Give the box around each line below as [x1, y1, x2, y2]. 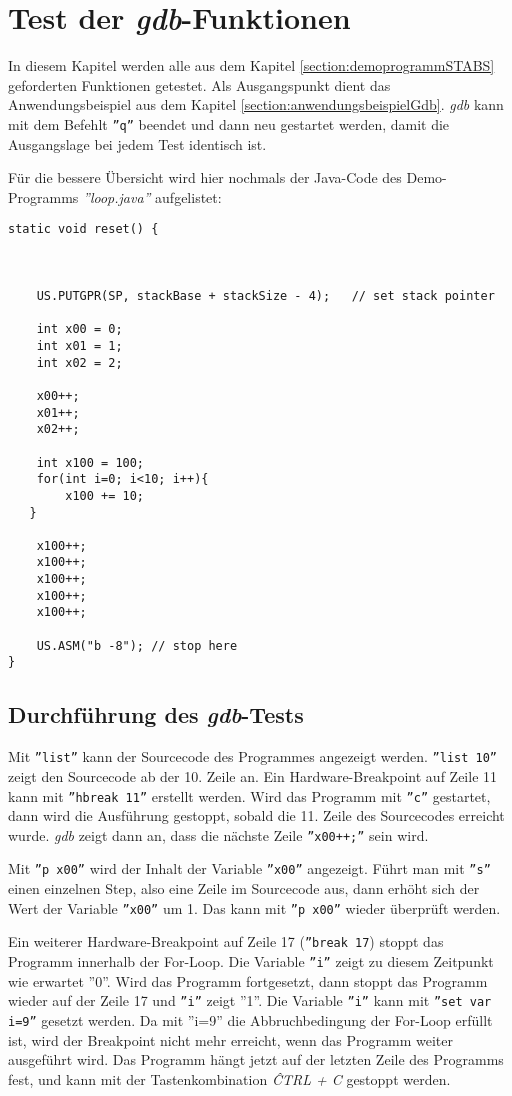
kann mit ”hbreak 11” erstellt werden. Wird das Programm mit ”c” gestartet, [8, 785, 491, 806]
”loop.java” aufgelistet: [83, 186, 222, 207]
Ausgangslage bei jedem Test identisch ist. [8, 133, 267, 154]
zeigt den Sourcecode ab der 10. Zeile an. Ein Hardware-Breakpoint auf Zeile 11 [8, 765, 498, 786]
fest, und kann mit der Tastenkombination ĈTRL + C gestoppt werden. [8, 1068, 451, 1089]
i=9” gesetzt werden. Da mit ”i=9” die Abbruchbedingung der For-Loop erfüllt [8, 1009, 493, 1030]
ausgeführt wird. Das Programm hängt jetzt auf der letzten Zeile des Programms [8, 1049, 504, 1070]
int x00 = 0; [36, 322, 123, 337]
